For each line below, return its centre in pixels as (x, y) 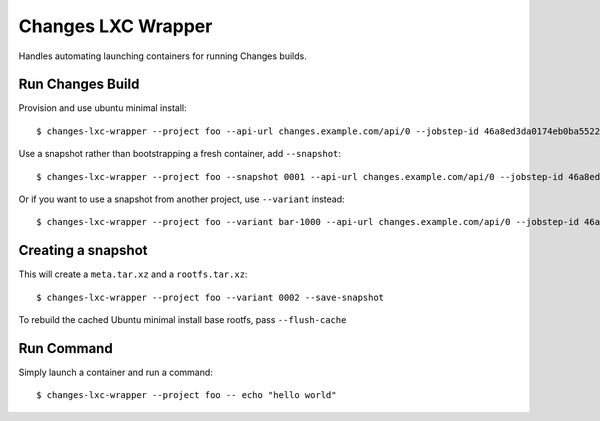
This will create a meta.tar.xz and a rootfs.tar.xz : (133, 274)
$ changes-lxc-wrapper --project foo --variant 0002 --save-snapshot (210, 297)
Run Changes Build (79, 84)
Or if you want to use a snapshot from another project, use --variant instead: (181, 199)
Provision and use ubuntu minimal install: (102, 108)
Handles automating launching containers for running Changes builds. (162, 56)
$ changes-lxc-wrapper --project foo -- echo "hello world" (186, 395)
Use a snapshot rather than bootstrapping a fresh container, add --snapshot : (180, 154)
